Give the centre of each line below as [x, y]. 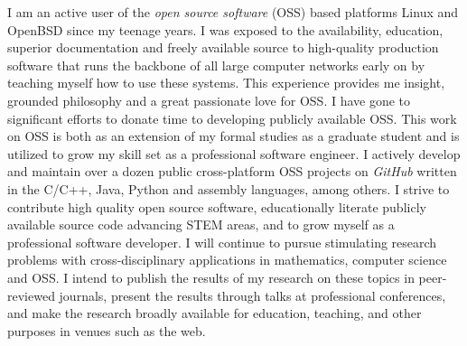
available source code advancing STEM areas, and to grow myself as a [201, 224]
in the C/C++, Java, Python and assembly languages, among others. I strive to [229, 188]
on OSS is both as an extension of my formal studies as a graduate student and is [233, 136]
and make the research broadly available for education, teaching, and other [215, 313]
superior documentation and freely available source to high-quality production [223, 47]
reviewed [31, 295]
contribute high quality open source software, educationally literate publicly [217, 206]
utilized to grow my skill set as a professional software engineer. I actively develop [234, 153]
